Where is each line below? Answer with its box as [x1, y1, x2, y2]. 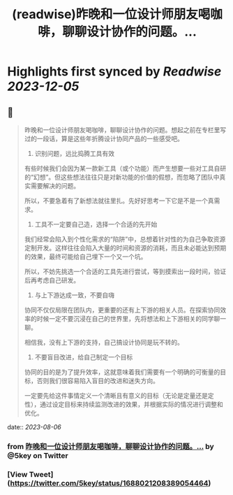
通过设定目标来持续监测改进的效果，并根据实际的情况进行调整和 [39, 400, 223, 408]
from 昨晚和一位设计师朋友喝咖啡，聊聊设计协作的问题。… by [7, 441, 214, 451]
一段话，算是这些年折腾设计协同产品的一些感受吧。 [36, 134, 183, 143]
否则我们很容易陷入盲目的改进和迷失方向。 [36, 377, 159, 385]
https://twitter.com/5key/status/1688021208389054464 [10, 478, 209, 488]
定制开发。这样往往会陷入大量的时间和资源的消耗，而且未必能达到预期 [24, 244, 227, 252]
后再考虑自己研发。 [24, 276, 80, 284]
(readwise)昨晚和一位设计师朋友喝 [11, 6, 211, 22]
